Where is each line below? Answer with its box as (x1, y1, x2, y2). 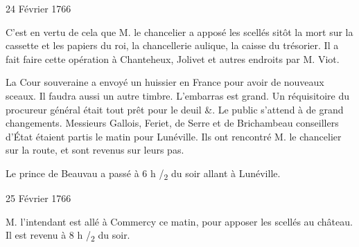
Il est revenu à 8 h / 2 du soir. (6, 228, 130, 244)
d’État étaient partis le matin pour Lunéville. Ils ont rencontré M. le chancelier (6, 129, 342, 143)
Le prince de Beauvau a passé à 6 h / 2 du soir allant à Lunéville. (6, 165, 281, 182)
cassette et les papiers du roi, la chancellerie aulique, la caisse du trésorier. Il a (6, 38, 339, 53)
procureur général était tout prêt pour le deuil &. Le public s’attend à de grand (6, 102, 344, 116)
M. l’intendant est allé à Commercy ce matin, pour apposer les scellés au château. (6, 214, 353, 228)
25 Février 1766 (6, 191, 71, 205)
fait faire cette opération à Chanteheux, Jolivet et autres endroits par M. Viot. (6, 51, 340, 66)
